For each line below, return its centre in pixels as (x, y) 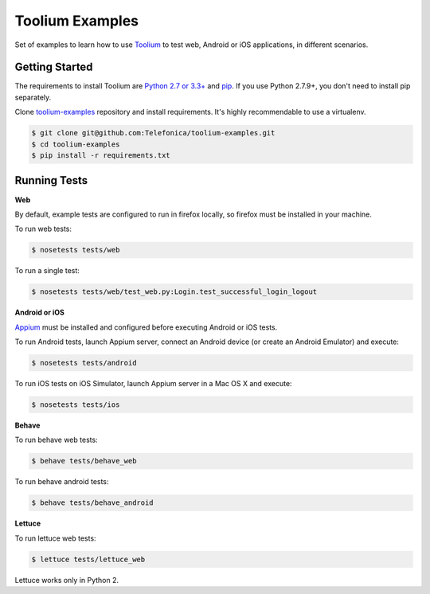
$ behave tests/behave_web (84, 461)
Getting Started (54, 67)
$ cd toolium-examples (76, 144)
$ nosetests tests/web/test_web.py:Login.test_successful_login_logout (174, 292)
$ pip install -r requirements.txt (101, 155)
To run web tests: (43, 229)
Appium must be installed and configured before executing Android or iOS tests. (146, 327)
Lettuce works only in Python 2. (67, 580)
